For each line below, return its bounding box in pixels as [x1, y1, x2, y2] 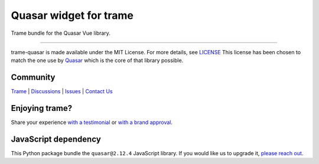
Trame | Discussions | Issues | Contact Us [11, 88, 113, 95]
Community [11, 73, 56, 83]
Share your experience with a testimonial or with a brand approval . [11, 119, 173, 126]
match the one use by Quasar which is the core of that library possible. [11, 57, 184, 64]
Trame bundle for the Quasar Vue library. [11, 29, 110, 37]
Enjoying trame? [11, 103, 73, 113]
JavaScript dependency [11, 134, 102, 144]
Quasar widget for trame [11, 9, 134, 22]
